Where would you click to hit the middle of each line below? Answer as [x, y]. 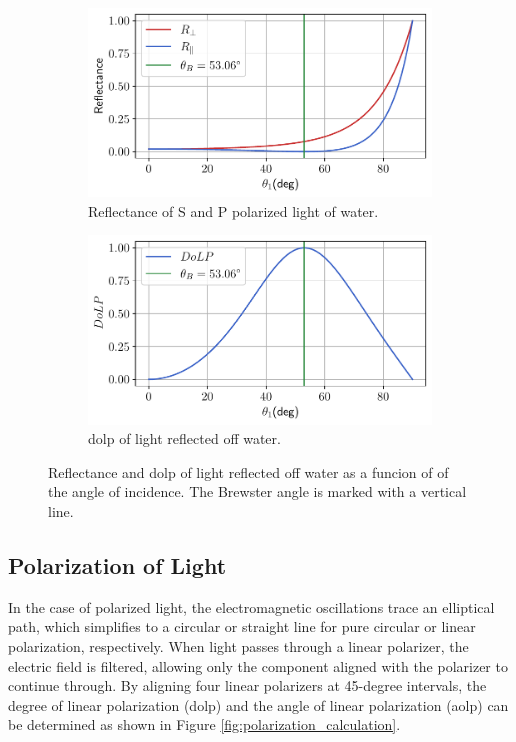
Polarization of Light [117, 565]
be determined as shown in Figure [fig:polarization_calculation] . [204, 724]
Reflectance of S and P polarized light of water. [233, 210]
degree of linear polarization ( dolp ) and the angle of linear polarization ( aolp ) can [258, 704]
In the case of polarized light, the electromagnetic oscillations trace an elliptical [251, 606]
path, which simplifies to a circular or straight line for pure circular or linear [242, 626]
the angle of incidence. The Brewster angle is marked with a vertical [257, 491]
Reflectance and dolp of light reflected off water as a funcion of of [248, 471]
